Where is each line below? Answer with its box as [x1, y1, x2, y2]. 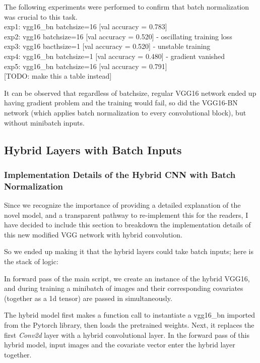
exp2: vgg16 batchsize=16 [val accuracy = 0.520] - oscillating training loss [4, 31, 232, 41]
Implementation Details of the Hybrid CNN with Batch [4, 168, 236, 180]
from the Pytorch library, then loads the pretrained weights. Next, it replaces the [4, 319, 254, 330]
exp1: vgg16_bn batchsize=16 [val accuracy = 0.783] [4, 21, 167, 32]
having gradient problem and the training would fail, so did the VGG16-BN [4, 97, 238, 108]
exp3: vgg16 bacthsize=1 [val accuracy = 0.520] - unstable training [4, 41, 211, 51]
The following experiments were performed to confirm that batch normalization [4, 2, 249, 12]
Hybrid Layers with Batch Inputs [4, 142, 182, 157]
